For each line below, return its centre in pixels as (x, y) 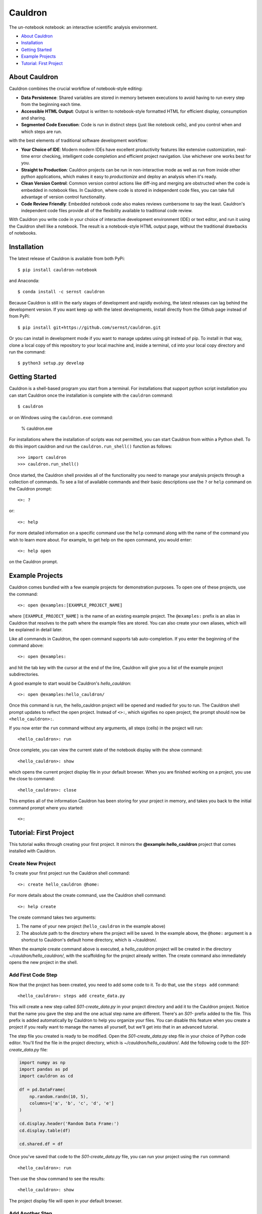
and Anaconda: (24, 280)
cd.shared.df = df (41, 1144)
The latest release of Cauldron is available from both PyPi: (67, 259)
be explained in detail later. (36, 630)
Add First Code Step (33, 975)
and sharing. (33, 118)
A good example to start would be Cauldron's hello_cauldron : (70, 683)
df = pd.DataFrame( (42, 1090)
